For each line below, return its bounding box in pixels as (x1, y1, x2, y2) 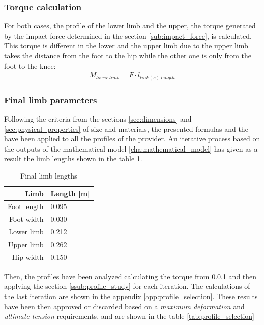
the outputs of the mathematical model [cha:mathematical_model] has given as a (4, 143, 258, 154)
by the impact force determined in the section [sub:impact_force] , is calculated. (4, 30, 252, 41)
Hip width (12, 251, 44, 262)
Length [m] (50, 188, 90, 198)
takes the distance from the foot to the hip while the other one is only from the (4, 50, 252, 61)
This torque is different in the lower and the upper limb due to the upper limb (4, 40, 248, 51)
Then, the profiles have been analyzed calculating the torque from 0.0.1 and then (4, 271, 257, 281)
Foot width (9, 214, 44, 224)
